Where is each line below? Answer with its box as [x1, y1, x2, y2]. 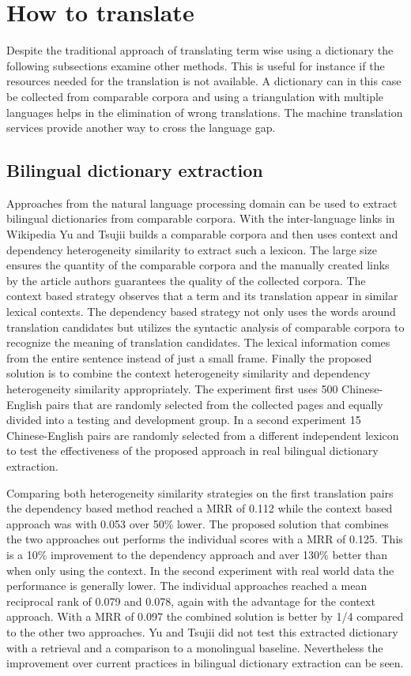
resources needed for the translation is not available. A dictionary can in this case [6, 73, 402, 89]
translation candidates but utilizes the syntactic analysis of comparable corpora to [6, 318, 405, 335]
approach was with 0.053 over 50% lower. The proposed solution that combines [6, 515, 389, 531]
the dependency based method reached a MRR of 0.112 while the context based [6, 500, 393, 516]
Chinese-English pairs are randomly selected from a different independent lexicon [6, 426, 399, 443]
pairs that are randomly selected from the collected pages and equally [46, 396, 383, 412]
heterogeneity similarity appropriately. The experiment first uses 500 [6, 381, 338, 397]
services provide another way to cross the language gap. [6, 119, 276, 136]
